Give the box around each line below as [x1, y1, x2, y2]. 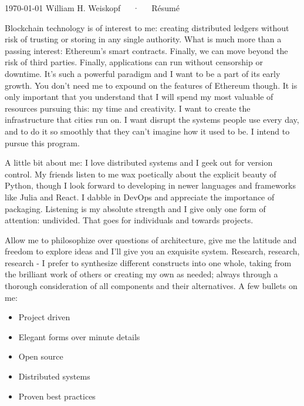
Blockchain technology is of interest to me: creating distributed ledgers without [5, 21, 289, 33]
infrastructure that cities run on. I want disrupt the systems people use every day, [5, 113, 299, 126]
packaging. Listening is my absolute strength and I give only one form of [5, 202, 266, 214]
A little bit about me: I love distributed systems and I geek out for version [5, 156, 273, 169]
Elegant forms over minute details [18, 330, 140, 343]
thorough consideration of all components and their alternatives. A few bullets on [5, 280, 298, 292]
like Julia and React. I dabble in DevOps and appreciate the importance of [5, 190, 275, 203]
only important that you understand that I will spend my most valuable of [5, 90, 273, 103]
